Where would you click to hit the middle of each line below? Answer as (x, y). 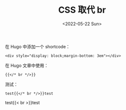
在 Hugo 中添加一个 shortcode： (38, 46)
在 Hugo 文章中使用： (27, 65)
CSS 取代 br (82, 10)
